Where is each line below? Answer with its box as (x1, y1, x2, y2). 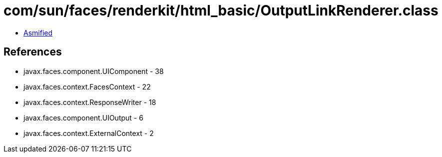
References (3, 45, 62, 58)
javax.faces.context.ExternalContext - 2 (23, 128, 154, 137)
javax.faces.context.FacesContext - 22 (23, 82, 151, 91)
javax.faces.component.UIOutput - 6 (23, 113, 143, 122)
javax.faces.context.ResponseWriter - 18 (23, 97, 156, 106)
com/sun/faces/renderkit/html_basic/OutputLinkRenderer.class (3, 2, 439, 19)
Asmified (23, 28, 53, 37)
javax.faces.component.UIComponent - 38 (23, 66, 164, 75)
